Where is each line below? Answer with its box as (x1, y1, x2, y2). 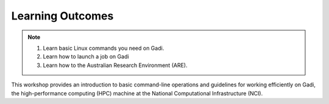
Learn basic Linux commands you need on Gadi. (43, 44, 164, 52)
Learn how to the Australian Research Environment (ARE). (43, 61, 188, 69)
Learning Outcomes (11, 9, 114, 23)
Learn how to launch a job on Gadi (43, 53, 129, 60)
